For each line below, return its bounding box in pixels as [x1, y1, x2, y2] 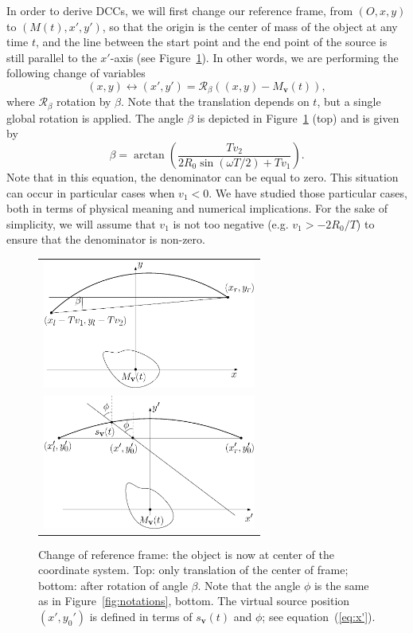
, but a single [317, 93, 381, 110]
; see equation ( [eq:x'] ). [262, 608, 376, 625]
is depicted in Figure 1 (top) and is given [197, 109, 399, 126]
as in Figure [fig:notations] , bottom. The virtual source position [38, 592, 350, 609]
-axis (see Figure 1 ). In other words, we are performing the [110, 49, 399, 65]
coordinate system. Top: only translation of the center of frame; [38, 561, 349, 578]
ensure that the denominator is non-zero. [6, 231, 205, 248]
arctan [133, 150, 165, 162]
